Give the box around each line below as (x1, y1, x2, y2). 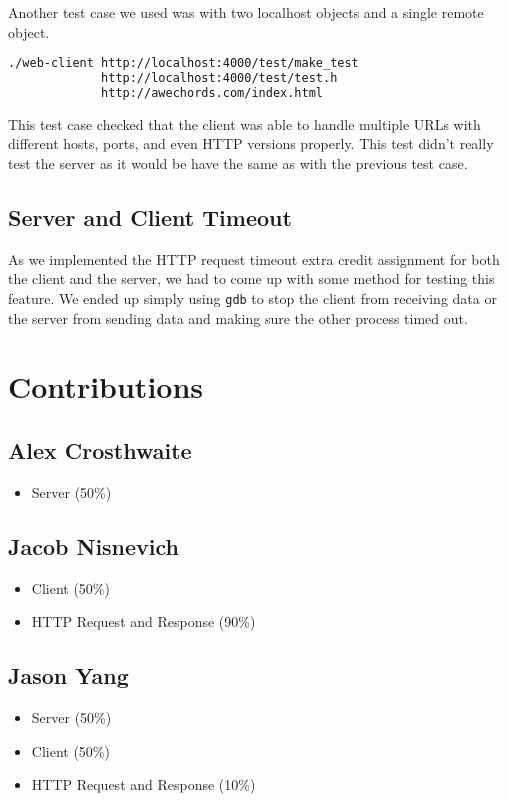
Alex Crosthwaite (8, 435, 192, 465)
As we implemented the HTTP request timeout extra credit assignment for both (8, 248, 500, 269)
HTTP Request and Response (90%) (31, 611, 256, 632)
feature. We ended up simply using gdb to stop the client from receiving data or (8, 287, 497, 308)
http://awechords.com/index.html (101, 85, 323, 100)
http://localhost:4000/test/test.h (101, 71, 338, 86)
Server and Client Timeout (8, 201, 292, 232)
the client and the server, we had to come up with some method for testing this (8, 268, 495, 289)
